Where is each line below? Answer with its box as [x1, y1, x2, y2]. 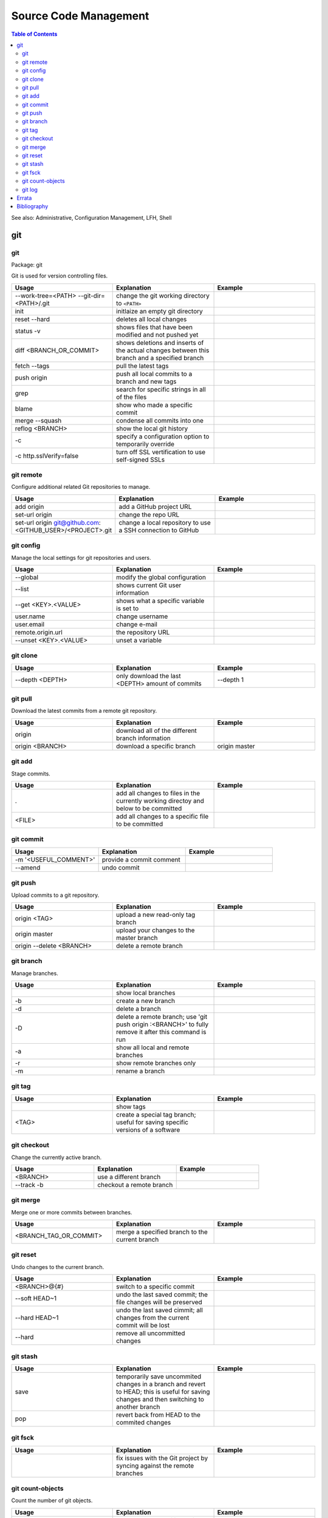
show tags [116, 1102, 146, 1111]
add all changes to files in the [116, 789, 200, 797]
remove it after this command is [116, 1028, 207, 1036]
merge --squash [15, 416, 62, 424]
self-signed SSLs [116, 455, 165, 464]
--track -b [15, 1180, 44, 1189]
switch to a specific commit [116, 1282, 195, 1291]
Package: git [11, 261, 43, 268]
